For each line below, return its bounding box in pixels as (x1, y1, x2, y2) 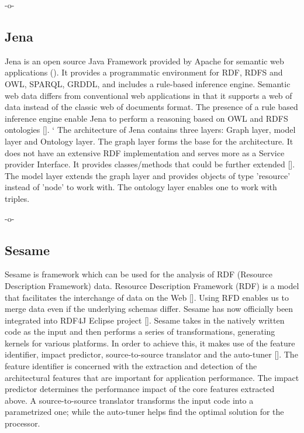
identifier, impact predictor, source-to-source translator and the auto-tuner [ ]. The (5, 348, 298, 360)
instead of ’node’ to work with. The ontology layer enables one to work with (5, 181, 277, 193)
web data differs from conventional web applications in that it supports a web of (5, 89, 292, 101)
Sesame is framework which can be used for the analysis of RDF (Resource (5, 268, 272, 280)
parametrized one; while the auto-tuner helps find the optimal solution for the (5, 405, 284, 418)
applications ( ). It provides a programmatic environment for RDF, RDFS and (5, 66, 283, 78)
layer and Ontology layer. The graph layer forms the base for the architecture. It (5, 135, 293, 147)
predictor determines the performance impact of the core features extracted (5, 383, 275, 395)
